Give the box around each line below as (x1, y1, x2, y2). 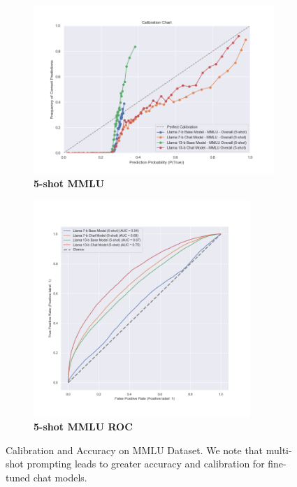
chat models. (33, 470, 87, 484)
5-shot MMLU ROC (34, 419, 133, 434)
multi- (266, 442, 292, 457)
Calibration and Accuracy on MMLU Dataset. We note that (6, 442, 263, 457)
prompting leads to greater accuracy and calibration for (27, 456, 265, 471)
